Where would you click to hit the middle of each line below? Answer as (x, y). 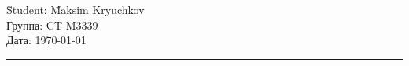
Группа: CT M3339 (52, 24)
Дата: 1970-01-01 (46, 40)
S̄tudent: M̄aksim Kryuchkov (76, 9)
